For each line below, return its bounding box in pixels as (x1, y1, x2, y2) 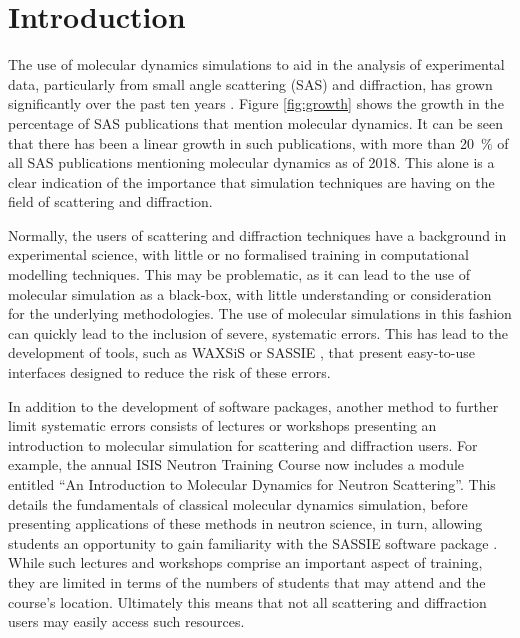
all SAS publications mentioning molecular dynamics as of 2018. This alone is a (8, 152, 495, 173)
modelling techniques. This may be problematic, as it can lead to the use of (8, 264, 470, 285)
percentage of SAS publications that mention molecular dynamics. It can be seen (8, 112, 503, 133)
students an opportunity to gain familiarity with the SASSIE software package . (8, 532, 498, 553)
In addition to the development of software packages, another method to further (8, 395, 499, 416)
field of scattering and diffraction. (8, 191, 213, 212)
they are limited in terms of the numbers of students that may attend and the (8, 571, 486, 592)
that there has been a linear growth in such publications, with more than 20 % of (8, 132, 509, 153)
